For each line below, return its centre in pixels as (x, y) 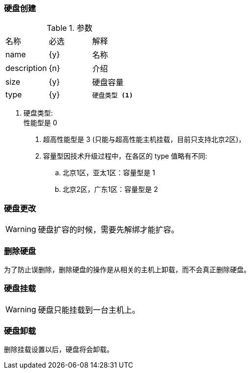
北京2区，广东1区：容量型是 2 (110, 189)
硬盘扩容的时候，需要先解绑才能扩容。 (108, 230)
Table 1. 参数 (69, 28)
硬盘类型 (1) (113, 95)
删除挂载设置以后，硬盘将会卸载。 (59, 350)
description (26, 68)
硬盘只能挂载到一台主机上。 (89, 310)
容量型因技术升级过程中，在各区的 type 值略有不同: (125, 156)
